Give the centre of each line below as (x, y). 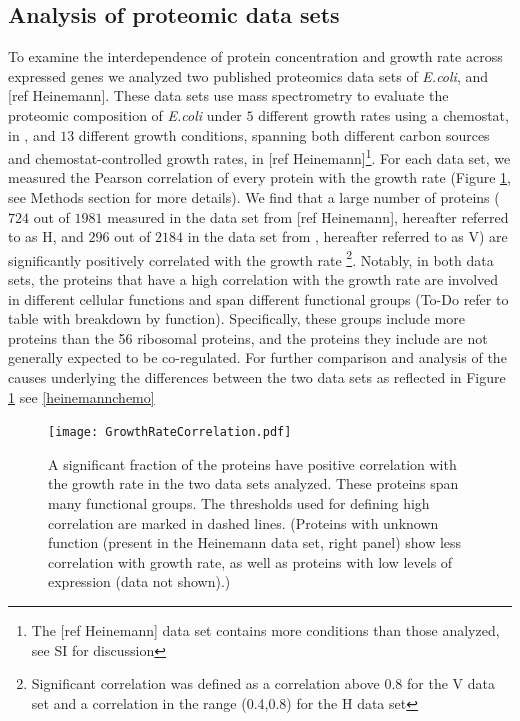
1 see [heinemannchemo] (81, 396)
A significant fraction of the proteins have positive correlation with (252, 463)
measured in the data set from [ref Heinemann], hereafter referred (308, 216)
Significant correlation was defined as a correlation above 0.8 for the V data (263, 683)
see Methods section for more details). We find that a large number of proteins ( (254, 197)
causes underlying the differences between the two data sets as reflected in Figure (257, 377)
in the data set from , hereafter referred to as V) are (347, 236)
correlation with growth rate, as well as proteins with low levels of (250, 561)
